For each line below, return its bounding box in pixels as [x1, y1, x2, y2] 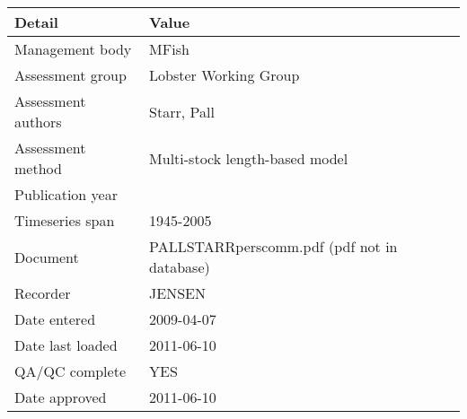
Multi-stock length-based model [149, 147, 348, 169]
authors [14, 111, 62, 132]
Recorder [14, 283, 71, 303]
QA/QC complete [14, 361, 126, 381]
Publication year [14, 184, 118, 205]
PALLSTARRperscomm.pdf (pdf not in [149, 236, 398, 257]
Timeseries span [14, 210, 115, 231]
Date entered [14, 309, 96, 329]
